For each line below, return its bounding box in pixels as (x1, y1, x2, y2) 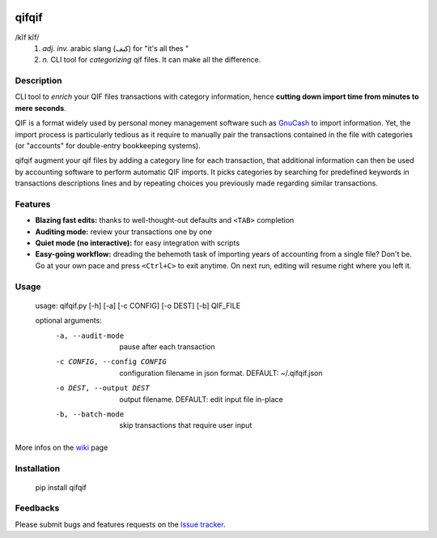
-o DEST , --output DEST (55, 383, 150, 393)
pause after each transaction (119, 342, 215, 352)
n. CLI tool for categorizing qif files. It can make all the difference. (42, 55, 261, 65)
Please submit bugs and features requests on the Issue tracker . (15, 519, 226, 529)
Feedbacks (15, 502, 60, 514)
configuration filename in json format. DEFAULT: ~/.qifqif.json (119, 368, 323, 378)
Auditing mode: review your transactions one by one (35, 227, 212, 237)
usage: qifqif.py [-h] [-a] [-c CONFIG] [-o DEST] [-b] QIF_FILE (35, 301, 241, 310)
